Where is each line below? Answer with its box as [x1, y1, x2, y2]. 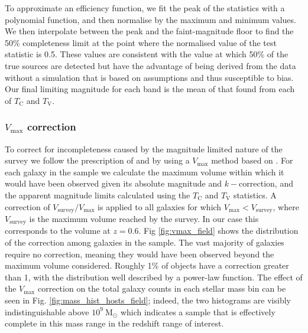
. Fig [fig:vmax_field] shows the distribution [138, 224, 299, 237]
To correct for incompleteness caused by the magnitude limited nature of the [5, 142, 283, 155]
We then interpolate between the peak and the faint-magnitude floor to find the [5, 25, 294, 37]
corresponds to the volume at [5, 224, 111, 237]
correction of [5, 200, 50, 213]
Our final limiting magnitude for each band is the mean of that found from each [5, 83, 295, 95]
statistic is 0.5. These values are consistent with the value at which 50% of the [5, 48, 288, 60]
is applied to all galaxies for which [98, 200, 222, 213]
